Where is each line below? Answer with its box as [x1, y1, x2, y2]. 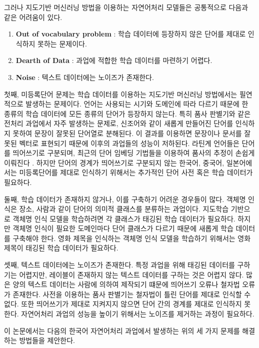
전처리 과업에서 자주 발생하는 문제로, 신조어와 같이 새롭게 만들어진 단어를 [4, 118, 233, 128]
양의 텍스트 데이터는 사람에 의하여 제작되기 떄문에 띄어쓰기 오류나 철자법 [12, 279, 240, 289]
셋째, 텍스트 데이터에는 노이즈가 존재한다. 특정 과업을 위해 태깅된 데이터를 [4, 259, 235, 270]
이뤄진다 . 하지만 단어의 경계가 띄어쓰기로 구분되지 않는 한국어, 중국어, [4, 157, 224, 167]
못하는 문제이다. [37, 38, 87, 48]
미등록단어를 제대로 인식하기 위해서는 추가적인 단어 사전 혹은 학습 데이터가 [19, 167, 253, 177]
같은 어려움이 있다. [4, 11, 62, 22]
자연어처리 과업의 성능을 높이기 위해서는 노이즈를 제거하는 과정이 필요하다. [21, 308, 254, 319]
